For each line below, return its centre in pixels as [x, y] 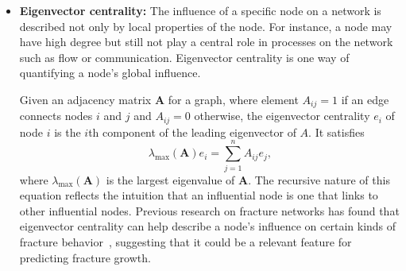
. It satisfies [336, 132]
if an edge [365, 99]
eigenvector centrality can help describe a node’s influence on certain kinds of [208, 226]
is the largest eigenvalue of [170, 179]
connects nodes [56, 116]
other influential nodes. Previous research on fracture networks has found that [209, 210]
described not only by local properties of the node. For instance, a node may [206, 26]
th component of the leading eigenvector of [192, 132]
